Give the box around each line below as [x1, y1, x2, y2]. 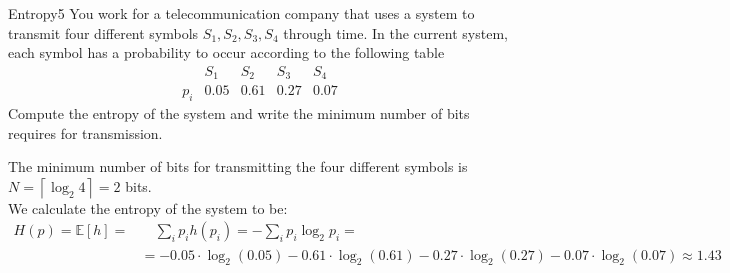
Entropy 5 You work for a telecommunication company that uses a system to [8, 3, 475, 23]
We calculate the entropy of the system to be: [8, 197, 288, 218]
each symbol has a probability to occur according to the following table [8, 42, 445, 63]
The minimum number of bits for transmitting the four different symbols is [8, 156, 468, 177]
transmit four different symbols [8, 22, 199, 43]
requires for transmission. [8, 122, 163, 143]
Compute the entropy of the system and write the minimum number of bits [8, 103, 470, 124]
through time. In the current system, [283, 22, 508, 43]
